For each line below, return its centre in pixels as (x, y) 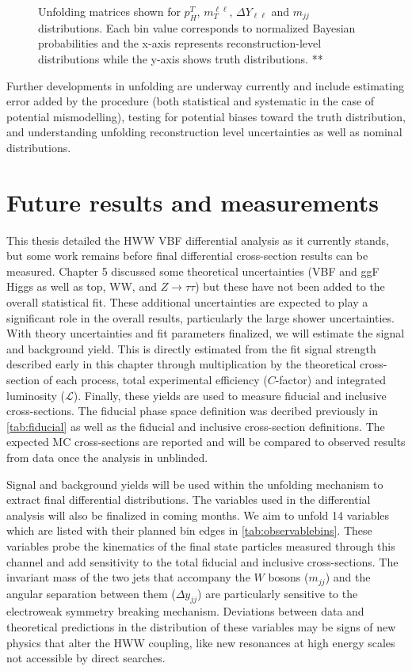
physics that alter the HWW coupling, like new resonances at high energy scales (201, 642)
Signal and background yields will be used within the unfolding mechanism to (195, 484)
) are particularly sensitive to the (278, 593)
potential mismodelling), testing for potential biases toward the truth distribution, (206, 116)
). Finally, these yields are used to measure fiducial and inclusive (230, 395)
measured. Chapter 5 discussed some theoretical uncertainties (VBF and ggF (193, 271)
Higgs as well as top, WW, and (82, 286)
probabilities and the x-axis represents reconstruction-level (180, 43)
